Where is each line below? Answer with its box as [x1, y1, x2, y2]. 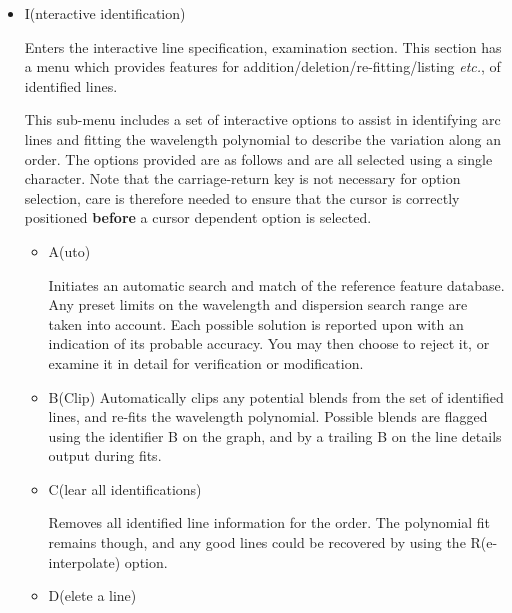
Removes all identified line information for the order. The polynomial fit [48, 512, 491, 533]
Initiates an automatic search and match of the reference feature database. [48, 274, 505, 295]
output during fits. [48, 445, 162, 466]
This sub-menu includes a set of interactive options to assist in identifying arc [24, 109, 501, 130]
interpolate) [48, 551, 121, 572]
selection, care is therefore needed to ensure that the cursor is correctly [24, 187, 460, 208]
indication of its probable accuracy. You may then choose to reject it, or [48, 333, 490, 354]
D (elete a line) [48, 585, 137, 606]
